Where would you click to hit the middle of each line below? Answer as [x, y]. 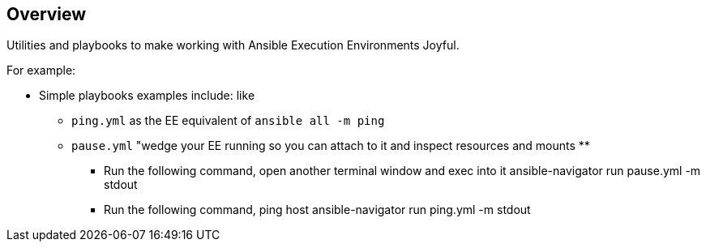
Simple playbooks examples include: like [147, 96]
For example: [41, 71]
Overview [47, 14]
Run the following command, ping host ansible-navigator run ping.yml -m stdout [317, 210]
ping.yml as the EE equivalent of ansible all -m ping [228, 121]
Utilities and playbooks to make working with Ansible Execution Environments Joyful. [233, 45]
